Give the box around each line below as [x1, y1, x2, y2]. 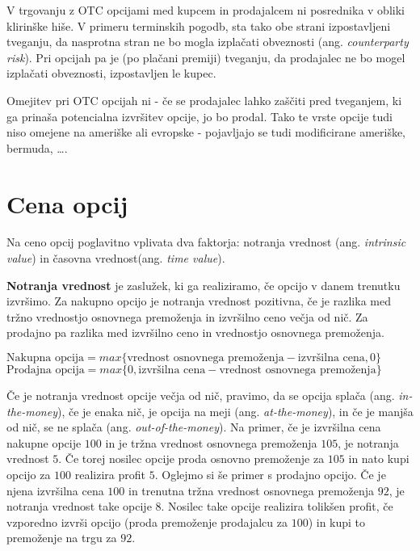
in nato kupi [348, 450, 409, 467]
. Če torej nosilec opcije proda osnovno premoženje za [58, 450, 325, 467]
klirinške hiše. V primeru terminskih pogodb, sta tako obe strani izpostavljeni [6, 17, 391, 34]
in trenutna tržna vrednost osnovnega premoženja [128, 482, 375, 498]
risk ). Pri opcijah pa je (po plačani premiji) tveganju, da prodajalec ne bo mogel [6, 48, 405, 65]
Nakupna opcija [6, 352, 85, 364]
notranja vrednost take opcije [6, 498, 152, 515]
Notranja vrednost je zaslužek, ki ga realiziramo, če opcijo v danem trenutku [6, 276, 401, 293]
